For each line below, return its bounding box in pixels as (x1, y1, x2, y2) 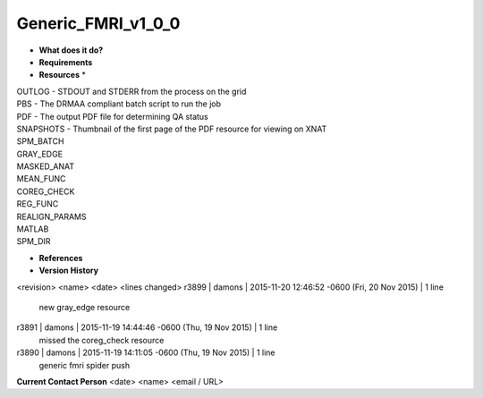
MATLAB (16, 224, 49, 234)
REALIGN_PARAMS (16, 211, 87, 222)
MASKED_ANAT (16, 161, 75, 172)
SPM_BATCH (16, 136, 64, 147)
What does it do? (38, 45, 104, 55)
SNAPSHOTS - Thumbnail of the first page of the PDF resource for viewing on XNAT (16, 123, 327, 134)
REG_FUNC (16, 199, 59, 209)
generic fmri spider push (38, 360, 130, 370)
